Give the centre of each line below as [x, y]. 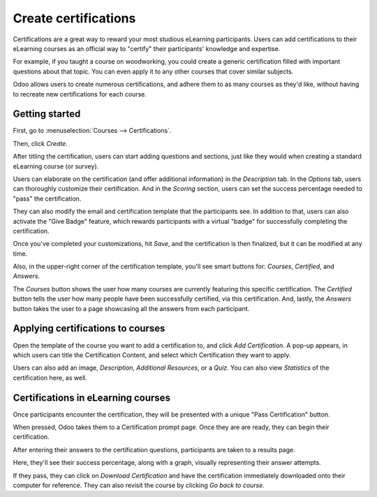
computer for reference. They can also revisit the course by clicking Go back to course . [139, 485]
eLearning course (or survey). [56, 166]
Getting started [47, 114]
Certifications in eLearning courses [92, 397]
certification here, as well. [50, 377]
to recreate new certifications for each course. [80, 94]
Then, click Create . [40, 143]
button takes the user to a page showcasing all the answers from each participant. [131, 308]
